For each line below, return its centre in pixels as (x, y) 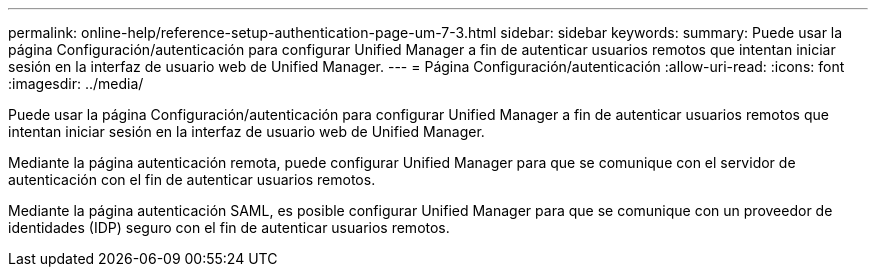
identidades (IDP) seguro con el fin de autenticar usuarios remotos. (229, 227)
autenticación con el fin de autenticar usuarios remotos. (192, 179)
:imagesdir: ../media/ (76, 83)
